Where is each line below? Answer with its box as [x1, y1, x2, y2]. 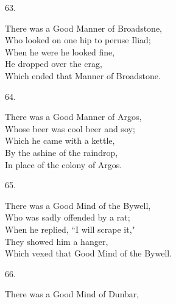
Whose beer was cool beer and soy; [5, 122, 135, 135]
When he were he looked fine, [5, 45, 115, 58]
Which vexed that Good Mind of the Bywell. [5, 247, 172, 260]
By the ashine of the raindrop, [5, 146, 118, 158]
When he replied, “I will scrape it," [5, 222, 135, 235]
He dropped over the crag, [5, 57, 102, 70]
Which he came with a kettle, [5, 134, 115, 147]
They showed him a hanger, [5, 235, 108, 247]
